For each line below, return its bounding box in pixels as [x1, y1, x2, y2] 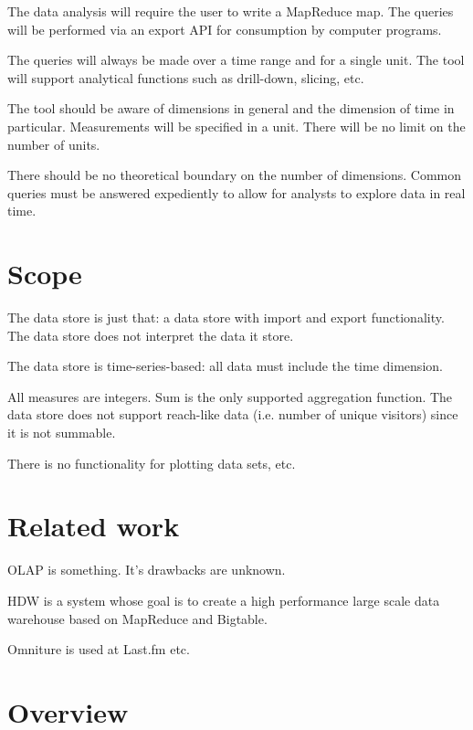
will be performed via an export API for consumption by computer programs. [7, 19, 442, 38]
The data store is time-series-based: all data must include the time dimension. [7, 356, 443, 376]
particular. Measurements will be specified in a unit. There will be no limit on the [7, 116, 466, 135]
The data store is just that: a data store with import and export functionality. [7, 308, 445, 327]
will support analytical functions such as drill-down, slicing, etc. [7, 68, 364, 87]
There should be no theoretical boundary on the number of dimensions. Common [7, 165, 462, 185]
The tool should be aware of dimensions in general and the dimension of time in [7, 99, 455, 118]
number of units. [7, 134, 100, 153]
